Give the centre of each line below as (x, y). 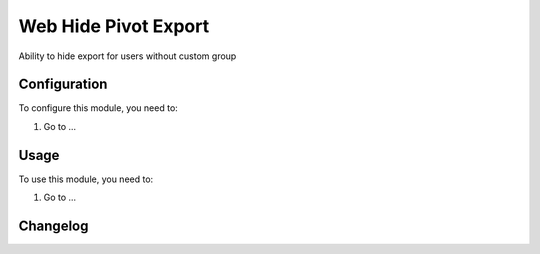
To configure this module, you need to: (98, 108)
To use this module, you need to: (86, 179)
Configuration (63, 84)
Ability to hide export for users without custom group (127, 56)
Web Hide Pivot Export (114, 26)
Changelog (53, 225)
